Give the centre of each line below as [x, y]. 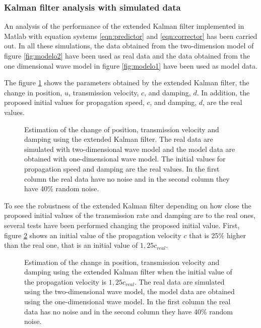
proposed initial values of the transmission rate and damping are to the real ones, [130, 215]
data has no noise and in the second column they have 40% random [129, 311]
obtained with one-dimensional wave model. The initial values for [125, 159]
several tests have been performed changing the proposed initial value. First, [122, 225]
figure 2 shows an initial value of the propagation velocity [93, 235]
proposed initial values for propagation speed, [74, 102]
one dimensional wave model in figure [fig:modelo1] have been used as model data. [131, 65]
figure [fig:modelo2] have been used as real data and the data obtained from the [127, 56]
